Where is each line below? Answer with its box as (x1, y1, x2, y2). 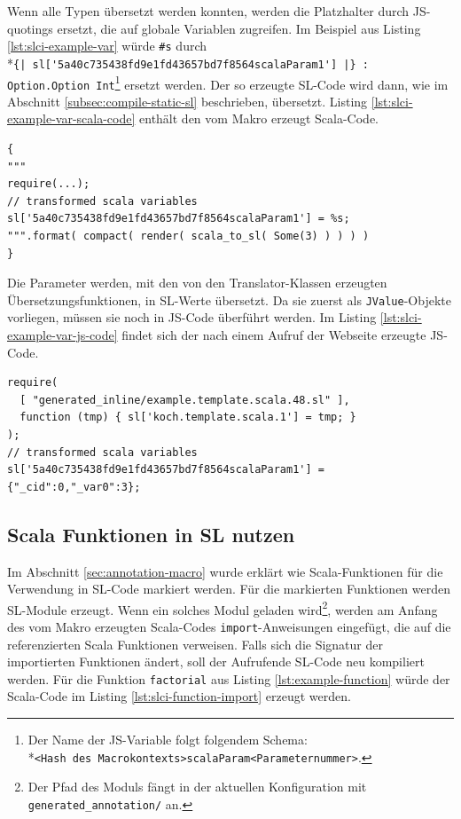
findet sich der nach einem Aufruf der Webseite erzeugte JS (121, 326, 444, 343)
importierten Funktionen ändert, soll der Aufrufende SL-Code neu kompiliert (7, 652, 425, 671)
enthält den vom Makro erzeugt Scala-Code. (139, 109, 379, 128)
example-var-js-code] (7, 326, 118, 343)
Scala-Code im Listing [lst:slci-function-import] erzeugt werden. (7, 687, 351, 705)
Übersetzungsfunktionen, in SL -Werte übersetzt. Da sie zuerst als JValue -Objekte (7, 290, 451, 309)
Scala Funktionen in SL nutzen (7, 520, 295, 547)
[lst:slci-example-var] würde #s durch (7, 36, 207, 55)
